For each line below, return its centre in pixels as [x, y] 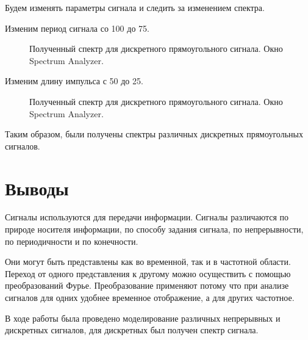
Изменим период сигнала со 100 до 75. [77, 28]
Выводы [37, 188]
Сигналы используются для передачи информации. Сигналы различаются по [147, 217]
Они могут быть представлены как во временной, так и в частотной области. [148, 262]
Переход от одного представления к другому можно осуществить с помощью [148, 273]
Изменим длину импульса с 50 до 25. [74, 81]
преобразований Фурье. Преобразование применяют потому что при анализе [147, 285]
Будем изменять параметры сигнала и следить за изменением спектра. [135, 7]
